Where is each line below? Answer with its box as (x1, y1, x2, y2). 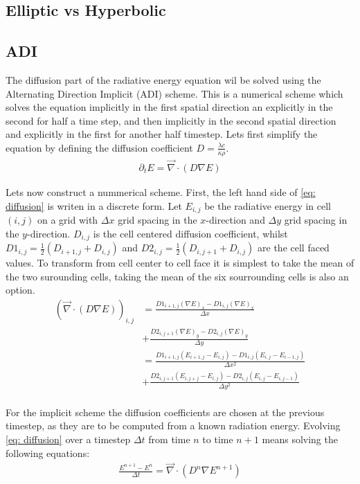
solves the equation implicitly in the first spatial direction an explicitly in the (6, 100, 333, 114)
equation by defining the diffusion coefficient (6, 140, 193, 154)
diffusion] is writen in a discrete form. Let (6, 198, 182, 213)
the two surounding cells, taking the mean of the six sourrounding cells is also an (6, 269, 349, 283)
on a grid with (37, 213, 98, 227)
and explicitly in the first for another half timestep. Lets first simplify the (6, 127, 318, 141)
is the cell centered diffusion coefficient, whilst (93, 226, 288, 240)
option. (6, 283, 35, 297)
